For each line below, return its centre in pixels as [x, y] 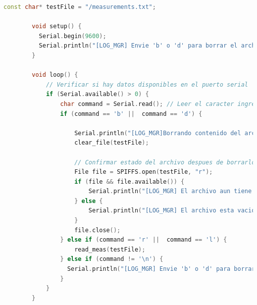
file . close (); [98, 230]
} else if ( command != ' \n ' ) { [112, 259]
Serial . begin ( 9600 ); [73, 36]
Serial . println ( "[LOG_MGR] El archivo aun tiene [170, 191]
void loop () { [55, 75]
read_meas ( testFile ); [110, 249]
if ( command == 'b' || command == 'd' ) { [131, 114]
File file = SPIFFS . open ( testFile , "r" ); [144, 172]
